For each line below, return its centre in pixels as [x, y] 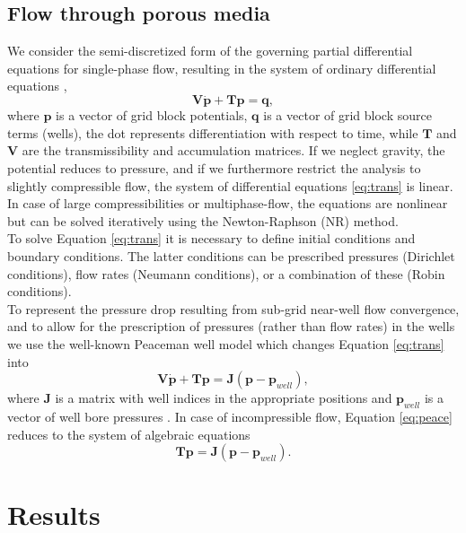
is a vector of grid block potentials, [152, 115]
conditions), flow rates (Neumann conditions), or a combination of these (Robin [226, 273]
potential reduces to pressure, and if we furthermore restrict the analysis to [214, 167]
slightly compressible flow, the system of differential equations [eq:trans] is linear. [230, 185]
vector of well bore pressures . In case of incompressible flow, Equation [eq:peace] [230, 416]
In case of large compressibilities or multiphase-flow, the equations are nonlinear [228, 203]
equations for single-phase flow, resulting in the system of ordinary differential [222, 68]
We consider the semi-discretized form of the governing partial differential [210, 51]
